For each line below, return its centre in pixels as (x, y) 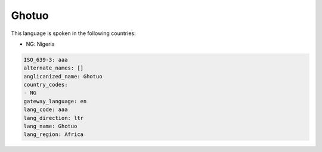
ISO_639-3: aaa (46, 60)
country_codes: (46, 85)
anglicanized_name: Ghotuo (63, 76)
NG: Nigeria (40, 44)
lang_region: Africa (53, 134)
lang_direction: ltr (53, 118)
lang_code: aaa (46, 110)
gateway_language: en (55, 101)
